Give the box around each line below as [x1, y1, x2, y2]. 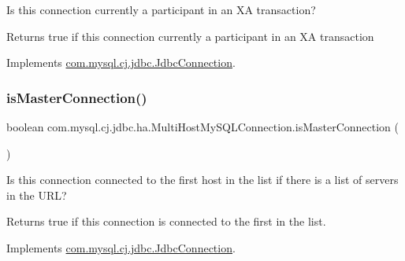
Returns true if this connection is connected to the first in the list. [6, 213, 326, 230]
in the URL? [6, 186, 67, 203]
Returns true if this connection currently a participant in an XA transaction [6, 28, 374, 44]
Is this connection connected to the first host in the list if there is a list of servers [6, 171, 399, 188]
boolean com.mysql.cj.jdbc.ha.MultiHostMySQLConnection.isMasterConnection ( [6, 119, 399, 134]
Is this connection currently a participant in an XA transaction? [6, 2, 316, 17]
